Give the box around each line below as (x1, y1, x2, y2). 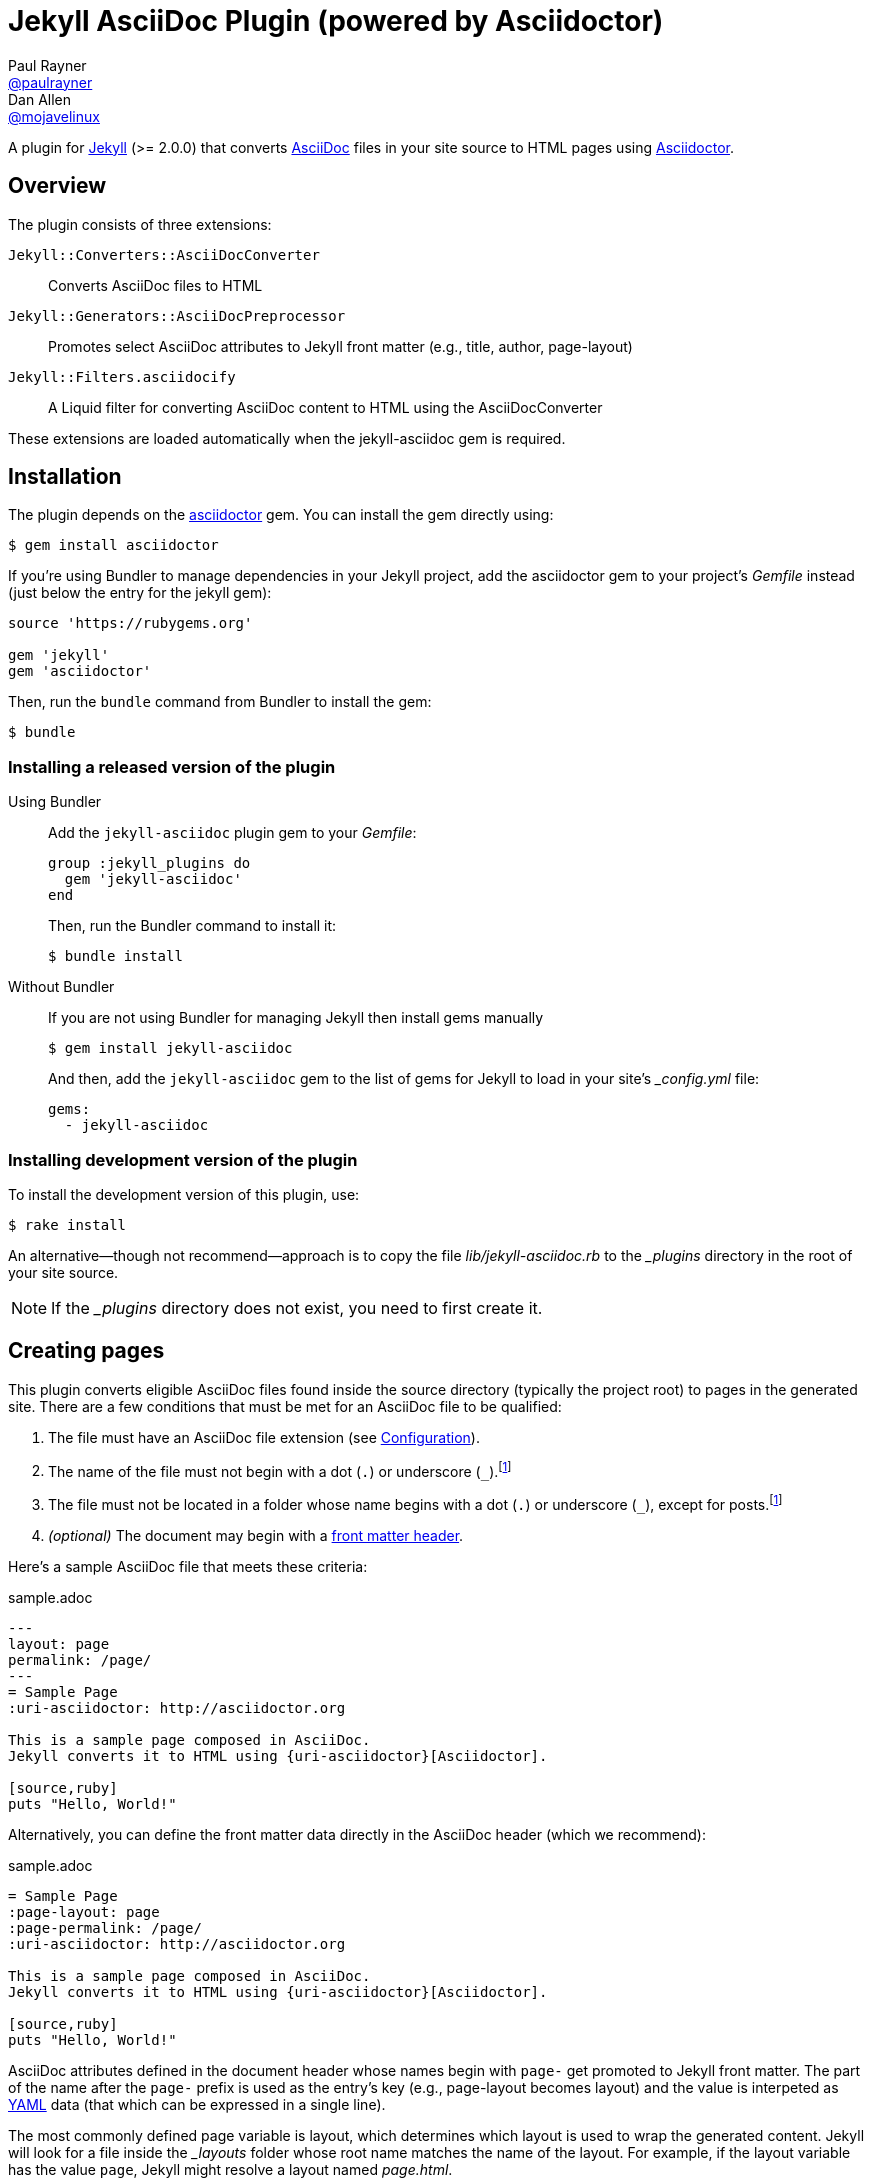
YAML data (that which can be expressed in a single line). (8, 2096, 386, 2114)
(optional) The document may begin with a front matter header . (48, 1527, 464, 1545)
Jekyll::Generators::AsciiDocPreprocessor (8, 307, 346, 324)
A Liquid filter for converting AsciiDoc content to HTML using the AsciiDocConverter (48, 398, 603, 416)
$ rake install (8, 1216, 127, 1233)
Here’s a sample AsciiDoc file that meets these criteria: (8, 1558, 368, 1576)
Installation (8, 464, 122, 490)
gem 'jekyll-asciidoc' (64, 871, 242, 888)
